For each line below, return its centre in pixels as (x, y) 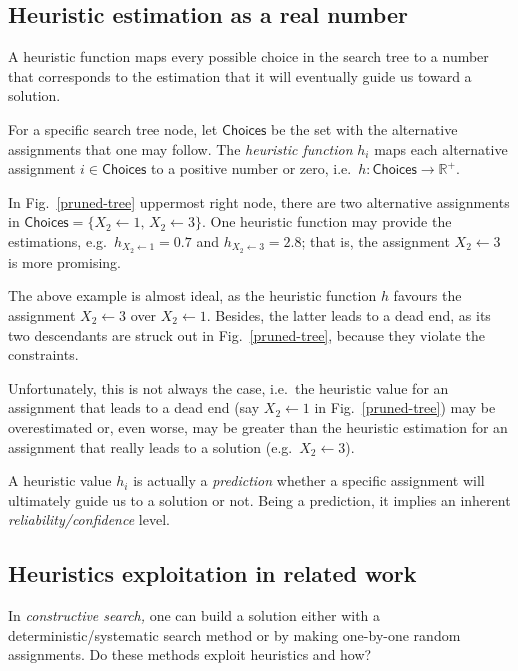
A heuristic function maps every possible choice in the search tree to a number (248, 56)
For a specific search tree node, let (113, 128)
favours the (427, 295)
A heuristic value (60, 480)
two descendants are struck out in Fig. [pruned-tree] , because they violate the (247, 334)
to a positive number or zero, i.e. (251, 168)
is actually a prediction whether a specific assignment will (309, 480)
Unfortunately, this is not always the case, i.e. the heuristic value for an (228, 387)
